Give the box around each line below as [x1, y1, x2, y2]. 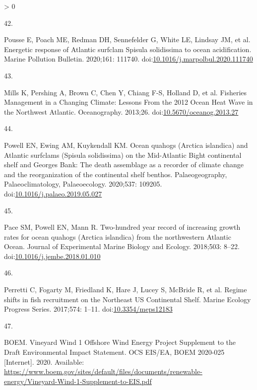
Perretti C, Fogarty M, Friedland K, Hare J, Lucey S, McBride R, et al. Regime [4, 284, 247, 295]
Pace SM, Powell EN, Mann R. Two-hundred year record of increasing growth [4, 222, 241, 232]
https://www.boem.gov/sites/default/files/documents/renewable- [4, 366, 202, 377]
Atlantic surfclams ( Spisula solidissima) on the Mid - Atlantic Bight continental [4, 149, 242, 160]
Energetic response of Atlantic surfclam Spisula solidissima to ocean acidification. [4, 44, 252, 54]
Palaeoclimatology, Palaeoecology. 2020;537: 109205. [4, 179, 162, 189]
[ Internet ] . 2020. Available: [4, 356, 84, 367]
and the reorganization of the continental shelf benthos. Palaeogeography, [4, 169, 227, 179]
